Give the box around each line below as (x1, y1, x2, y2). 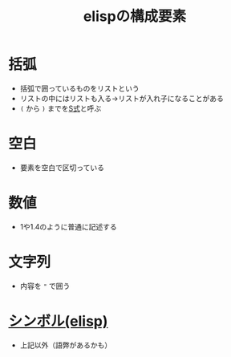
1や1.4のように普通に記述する (19, 221, 118, 231)
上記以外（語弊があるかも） (19, 340, 112, 350)
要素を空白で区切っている (19, 162, 105, 172)
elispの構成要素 (83, 7, 187, 26)
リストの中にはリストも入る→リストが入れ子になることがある (19, 93, 225, 103)
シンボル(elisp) (8, 312, 108, 330)
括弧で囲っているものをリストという (19, 83, 140, 93)
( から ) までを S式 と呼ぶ (19, 103, 102, 113)
